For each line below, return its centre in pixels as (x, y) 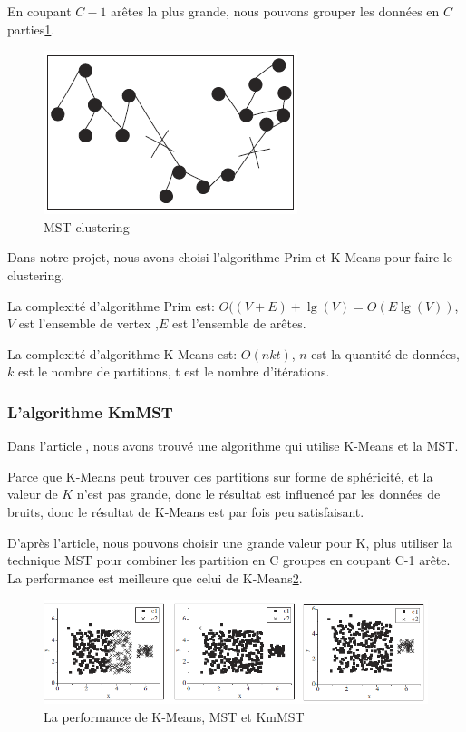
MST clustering (87, 226)
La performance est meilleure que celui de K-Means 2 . (155, 577)
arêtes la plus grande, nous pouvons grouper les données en (275, 11)
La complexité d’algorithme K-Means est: (122, 353)
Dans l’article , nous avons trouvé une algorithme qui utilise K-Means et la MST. (233, 446)
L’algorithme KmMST (90, 411)
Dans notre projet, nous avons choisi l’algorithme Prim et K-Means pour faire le (230, 257)
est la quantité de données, (385, 353)
